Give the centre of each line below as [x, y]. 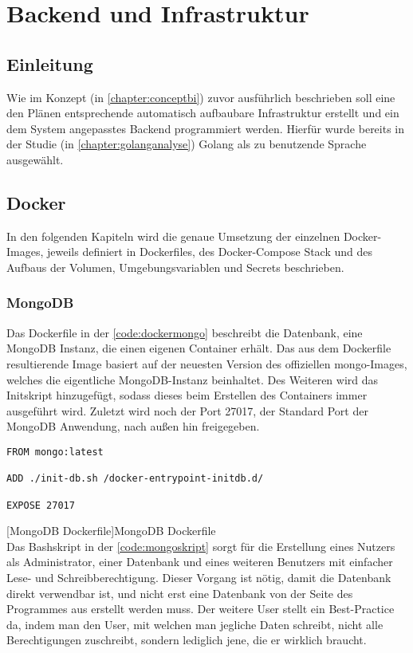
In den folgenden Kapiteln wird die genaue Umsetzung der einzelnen [173, 236]
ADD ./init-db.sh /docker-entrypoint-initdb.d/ [135, 479]
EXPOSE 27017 [41, 505]
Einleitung [50, 63]
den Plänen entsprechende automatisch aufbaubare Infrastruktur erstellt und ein [203, 113]
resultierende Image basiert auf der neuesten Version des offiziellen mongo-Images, [207, 363]
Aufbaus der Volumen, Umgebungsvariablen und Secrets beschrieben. [175, 267]
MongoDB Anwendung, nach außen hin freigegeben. [133, 426]
